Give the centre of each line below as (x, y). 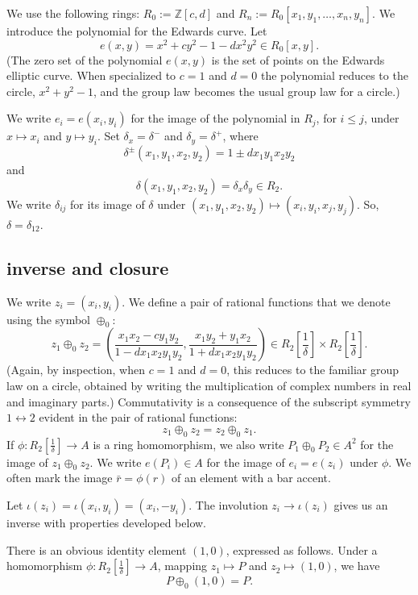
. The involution (228, 505)
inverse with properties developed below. (106, 522)
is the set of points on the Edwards (298, 59)
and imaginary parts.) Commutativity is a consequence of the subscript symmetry (209, 401)
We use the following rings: (73, 13)
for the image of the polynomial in (215, 118)
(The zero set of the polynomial (85, 59)
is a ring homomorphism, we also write (188, 444)
